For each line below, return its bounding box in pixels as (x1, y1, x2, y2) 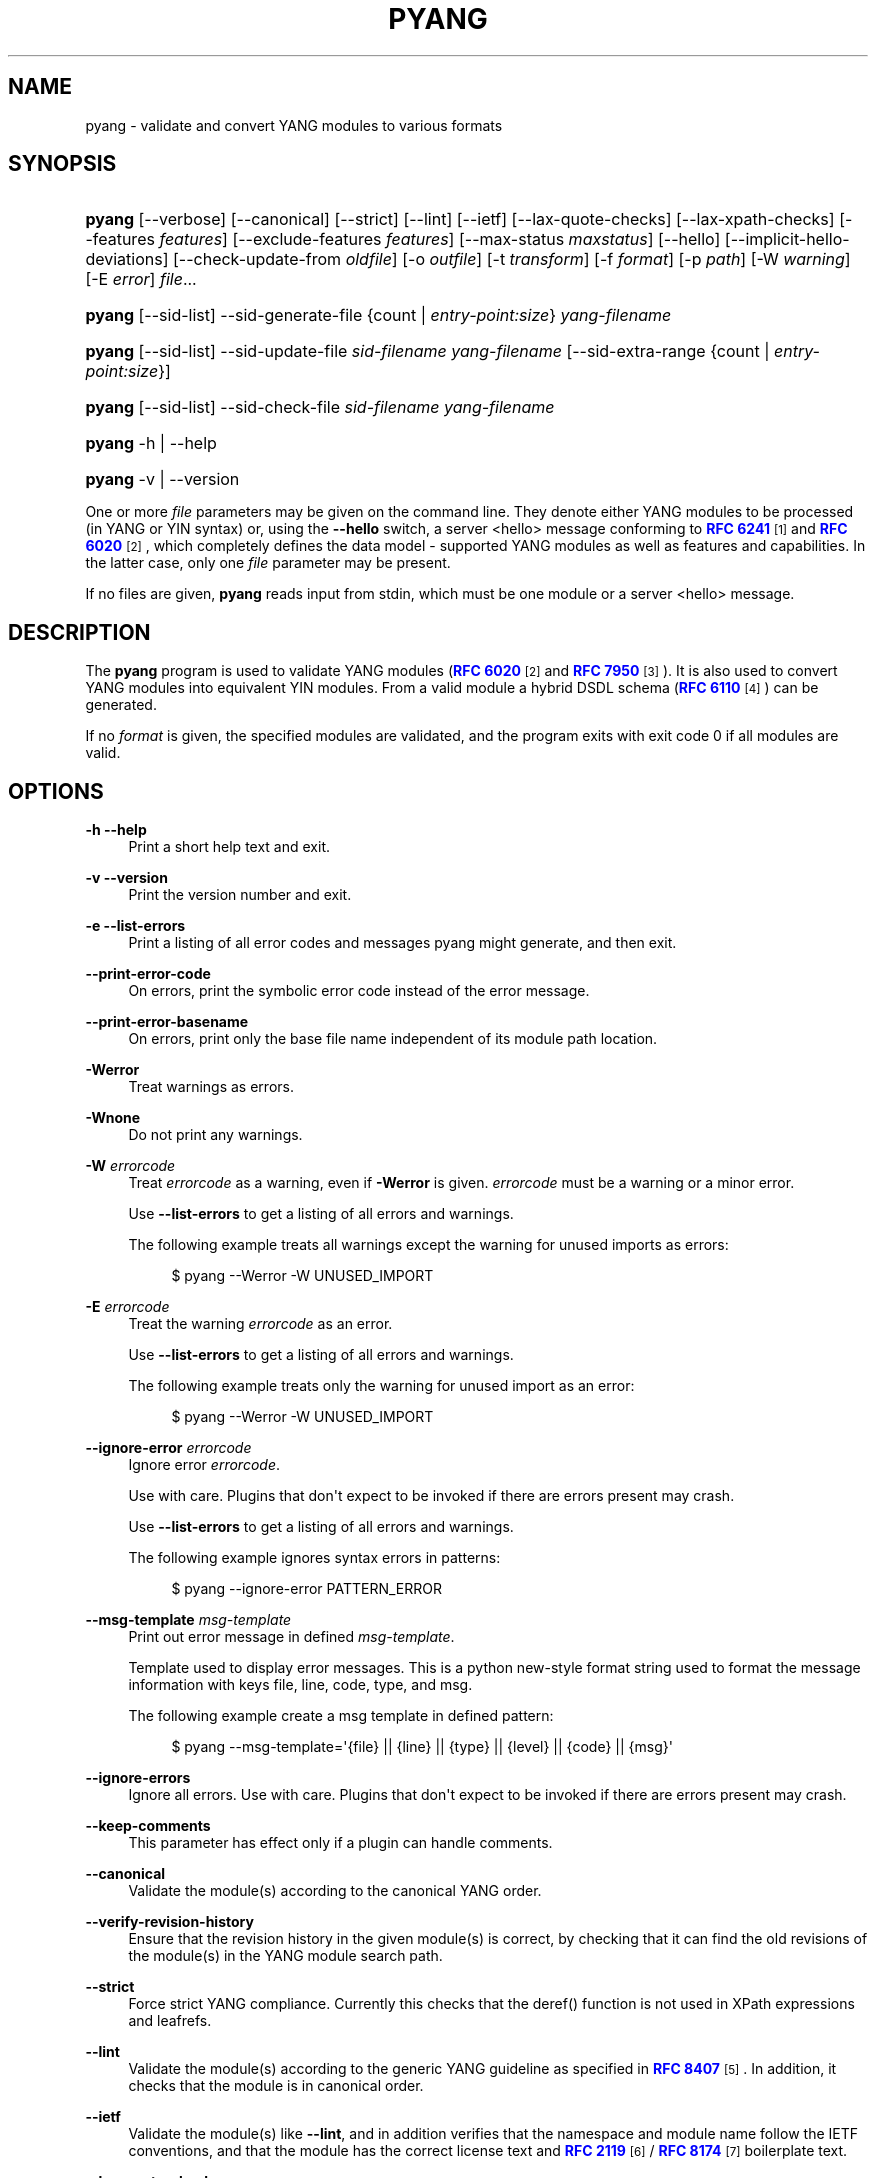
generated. (85, 696, 157, 714)
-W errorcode (85, 1157, 176, 1175)
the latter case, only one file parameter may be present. (85, 554, 451, 572)
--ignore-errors (85, 1769, 191, 1787)
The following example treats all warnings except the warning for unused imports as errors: (128, 1236, 729, 1254)
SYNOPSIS (8, 151, 117, 177)
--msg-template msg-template (85, 1611, 292, 1629)
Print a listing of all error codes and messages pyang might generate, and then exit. (128, 934, 677, 952)
